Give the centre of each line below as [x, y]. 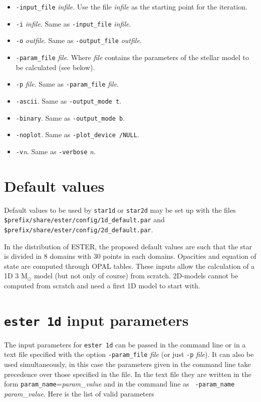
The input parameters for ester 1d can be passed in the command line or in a [125, 344]
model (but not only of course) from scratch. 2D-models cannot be [136, 276]
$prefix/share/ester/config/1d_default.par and [84, 220]
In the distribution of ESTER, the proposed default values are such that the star [128, 246]
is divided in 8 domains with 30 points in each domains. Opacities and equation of [130, 256]
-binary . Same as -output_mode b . [70, 117]
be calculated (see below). [55, 67]
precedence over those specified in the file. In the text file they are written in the [128, 374]
